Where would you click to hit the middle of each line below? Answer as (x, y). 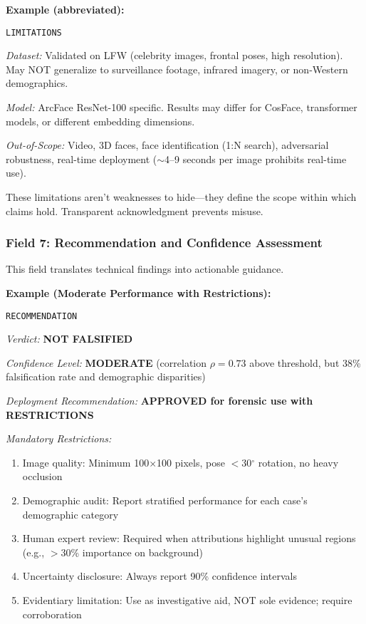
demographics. (37, 83)
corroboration (52, 614)
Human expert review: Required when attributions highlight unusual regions (189, 538)
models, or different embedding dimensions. (100, 121)
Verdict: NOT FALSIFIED (69, 339)
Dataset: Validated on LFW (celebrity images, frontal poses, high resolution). (174, 55)
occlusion (42, 476)
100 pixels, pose (191, 462)
